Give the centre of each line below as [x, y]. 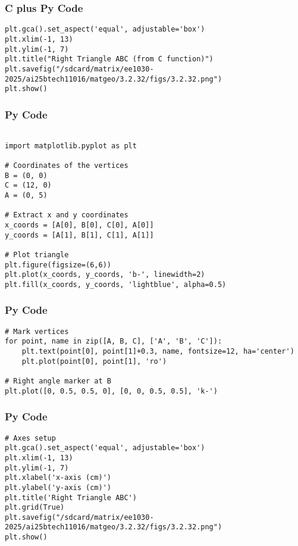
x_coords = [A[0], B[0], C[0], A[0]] [79, 225]
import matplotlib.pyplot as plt [71, 146]
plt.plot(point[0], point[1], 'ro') [94, 361]
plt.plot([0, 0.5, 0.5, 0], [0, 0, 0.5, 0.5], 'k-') [111, 391]
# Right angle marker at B [58, 381]
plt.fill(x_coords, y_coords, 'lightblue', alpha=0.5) [116, 284]
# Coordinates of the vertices [67, 166]
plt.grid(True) [35, 508]
